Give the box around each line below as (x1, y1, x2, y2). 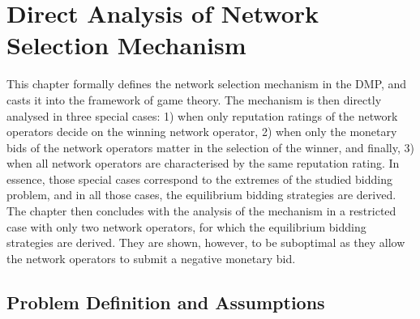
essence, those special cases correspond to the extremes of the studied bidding (6, 170, 392, 187)
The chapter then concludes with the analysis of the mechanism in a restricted (6, 202, 396, 219)
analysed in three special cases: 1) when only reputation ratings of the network (6, 107, 398, 124)
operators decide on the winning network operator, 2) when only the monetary (6, 123, 397, 140)
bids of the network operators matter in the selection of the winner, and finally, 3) (6, 138, 414, 155)
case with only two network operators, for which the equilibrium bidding (6, 218, 366, 235)
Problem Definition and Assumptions (6, 289, 325, 314)
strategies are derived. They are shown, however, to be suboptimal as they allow (6, 234, 405, 251)
